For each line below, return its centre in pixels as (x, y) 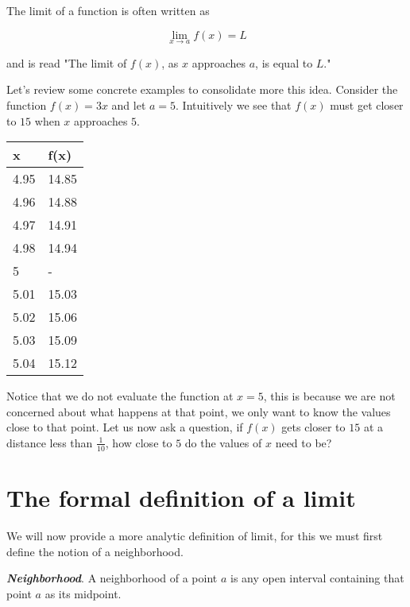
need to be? (304, 442)
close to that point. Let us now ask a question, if (125, 427)
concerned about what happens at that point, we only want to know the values (199, 411)
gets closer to (313, 427)
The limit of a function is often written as (108, 10)
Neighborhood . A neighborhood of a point (112, 578)
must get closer (367, 105)
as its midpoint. (83, 593)
